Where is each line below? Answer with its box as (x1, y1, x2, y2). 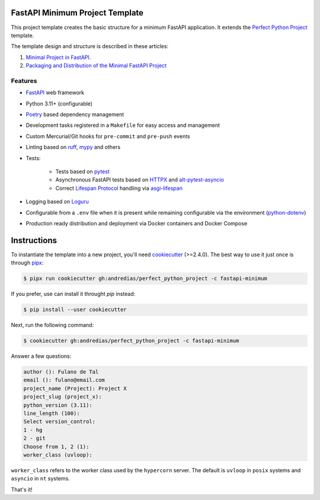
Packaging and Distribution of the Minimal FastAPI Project (25, 62, 167, 69)
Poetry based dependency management (25, 111, 124, 118)
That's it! (11, 486, 33, 493)
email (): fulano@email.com (23, 377, 105, 384)
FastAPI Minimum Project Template (11, 8, 144, 18)
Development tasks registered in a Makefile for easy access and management (25, 122, 220, 129)
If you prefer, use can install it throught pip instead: (11, 291, 136, 298)
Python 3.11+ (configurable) (25, 100, 93, 107)
